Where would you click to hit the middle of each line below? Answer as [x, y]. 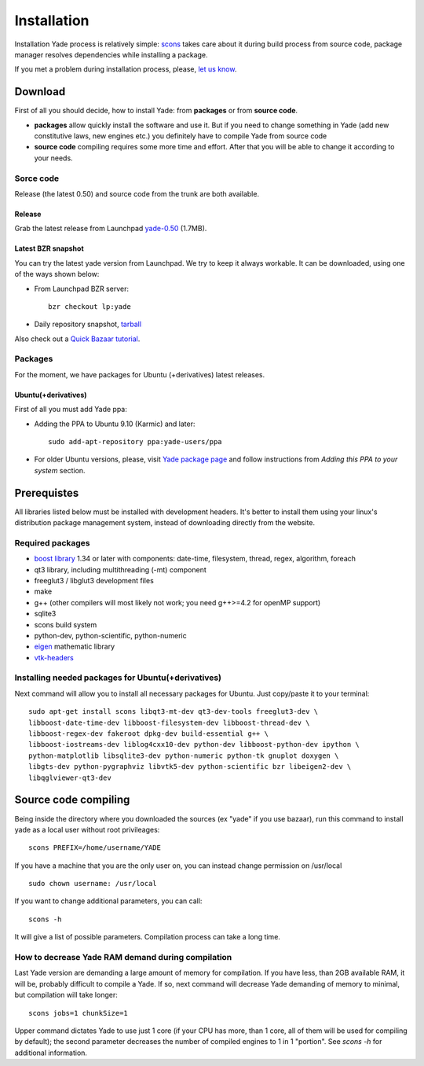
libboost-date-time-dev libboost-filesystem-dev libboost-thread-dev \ [169, 722]
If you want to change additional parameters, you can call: [108, 901]
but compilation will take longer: [66, 995]
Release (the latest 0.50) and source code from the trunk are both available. [137, 193]
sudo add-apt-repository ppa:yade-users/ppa [135, 441]
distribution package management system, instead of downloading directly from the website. [165, 523]
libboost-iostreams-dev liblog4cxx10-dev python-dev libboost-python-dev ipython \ [194, 744]
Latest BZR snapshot [49, 248]
